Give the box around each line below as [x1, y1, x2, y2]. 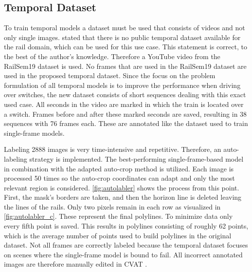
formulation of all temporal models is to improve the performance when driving [4, 80, 241, 90]
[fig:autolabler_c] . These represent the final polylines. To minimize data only [4, 211, 233, 221]
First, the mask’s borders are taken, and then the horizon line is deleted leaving [4, 192, 242, 202]
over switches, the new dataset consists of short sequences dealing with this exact [4, 89, 246, 100]
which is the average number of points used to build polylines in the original [4, 230, 232, 240]
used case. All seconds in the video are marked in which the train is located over [4, 99, 244, 109]
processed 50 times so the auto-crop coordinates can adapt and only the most [4, 173, 235, 183]
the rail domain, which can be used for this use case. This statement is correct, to [4, 42, 247, 52]
